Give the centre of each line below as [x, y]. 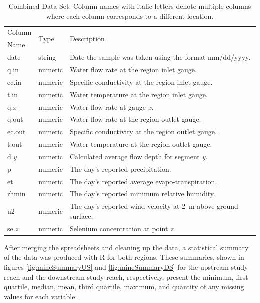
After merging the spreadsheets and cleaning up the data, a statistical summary [126, 247]
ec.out [17, 132]
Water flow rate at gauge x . [112, 107]
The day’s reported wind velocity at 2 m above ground [154, 206]
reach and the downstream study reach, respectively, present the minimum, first [126, 276]
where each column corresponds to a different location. [130, 16]
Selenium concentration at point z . [122, 228]
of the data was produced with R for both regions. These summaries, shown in [124, 257]
